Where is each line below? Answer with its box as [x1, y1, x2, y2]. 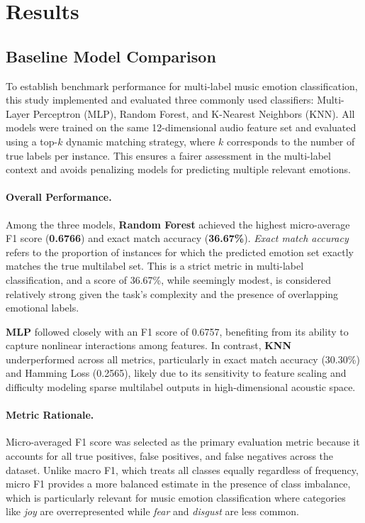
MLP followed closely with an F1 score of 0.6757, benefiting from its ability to [6, 324, 349, 338]
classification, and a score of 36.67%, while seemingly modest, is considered [6, 272, 332, 287]
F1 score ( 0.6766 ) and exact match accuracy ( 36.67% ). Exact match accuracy [6, 231, 349, 246]
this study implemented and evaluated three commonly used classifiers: [6, 92, 314, 107]
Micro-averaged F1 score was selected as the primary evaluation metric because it [6, 434, 360, 449]
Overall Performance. [6, 189, 112, 204]
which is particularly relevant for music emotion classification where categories [6, 490, 346, 505]
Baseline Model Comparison [6, 45, 216, 67]
